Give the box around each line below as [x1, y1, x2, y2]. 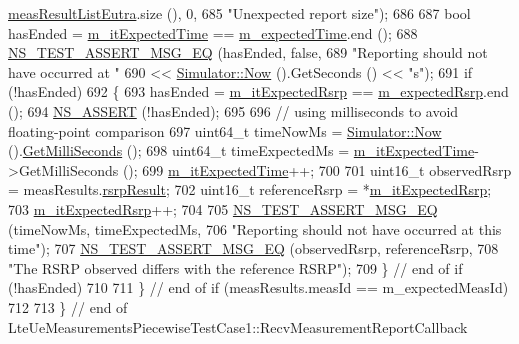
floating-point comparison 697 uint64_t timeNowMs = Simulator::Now [8, 120, 442, 141]
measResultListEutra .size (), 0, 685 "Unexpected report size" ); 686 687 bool [8, 3, 471, 23]
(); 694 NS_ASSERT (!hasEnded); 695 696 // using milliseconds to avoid [8, 100, 459, 121]
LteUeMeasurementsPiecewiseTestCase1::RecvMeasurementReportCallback [8, 316, 468, 337]
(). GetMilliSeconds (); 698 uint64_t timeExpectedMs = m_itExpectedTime [8, 140, 475, 161]
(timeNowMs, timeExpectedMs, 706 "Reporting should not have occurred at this [8, 218, 502, 239]
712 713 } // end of [8, 296, 128, 317]
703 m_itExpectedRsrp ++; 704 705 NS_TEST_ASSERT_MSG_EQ [8, 198, 438, 219]
